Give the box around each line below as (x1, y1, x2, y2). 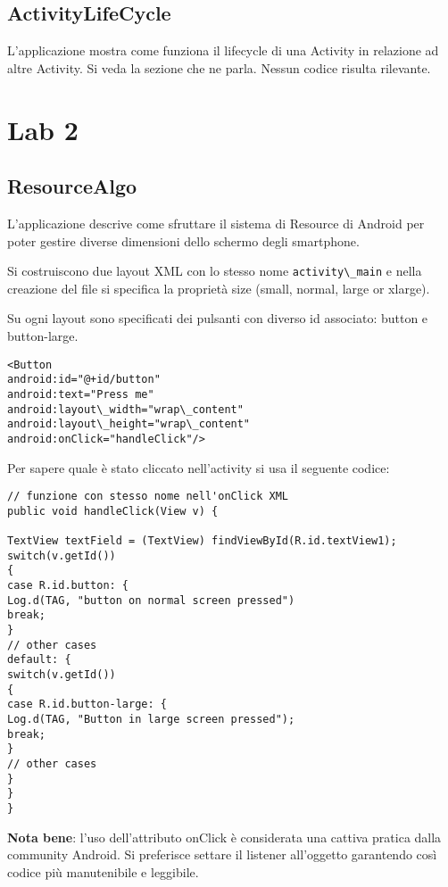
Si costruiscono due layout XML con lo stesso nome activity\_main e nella (7, 261, 422, 280)
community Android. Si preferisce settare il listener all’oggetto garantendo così (7, 845, 437, 864)
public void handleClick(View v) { (7, 504, 219, 518)
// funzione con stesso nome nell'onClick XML (7, 490, 288, 503)
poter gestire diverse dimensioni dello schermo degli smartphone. (7, 231, 360, 250)
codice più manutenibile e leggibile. (7, 862, 199, 881)
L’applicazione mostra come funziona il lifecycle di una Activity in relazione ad (7, 41, 439, 60)
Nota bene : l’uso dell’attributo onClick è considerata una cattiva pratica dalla (7, 827, 442, 846)
